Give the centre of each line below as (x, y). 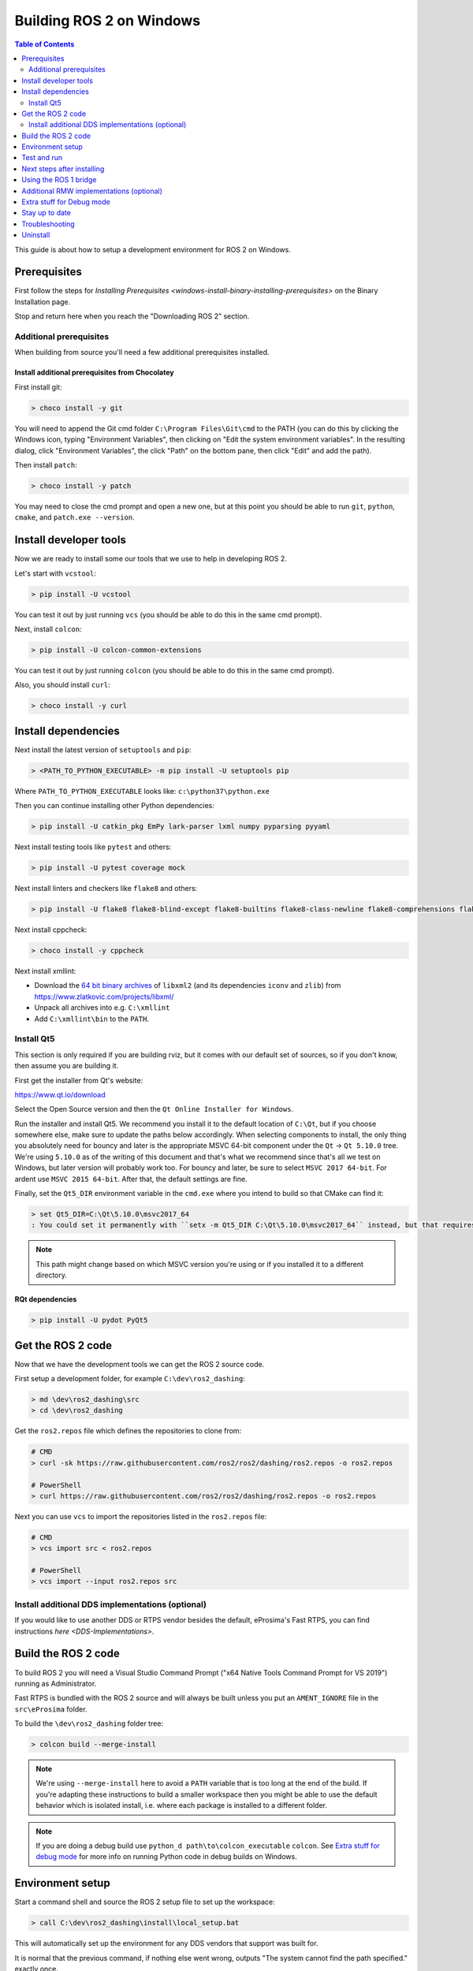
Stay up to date (46, 213)
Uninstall (36, 235)
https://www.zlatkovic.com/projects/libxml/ (104, 997)
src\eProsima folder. (51, 1709)
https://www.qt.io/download (60, 1094)
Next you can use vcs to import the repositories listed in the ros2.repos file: (141, 1516)
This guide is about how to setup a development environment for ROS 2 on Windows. (153, 249)
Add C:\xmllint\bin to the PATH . (92, 1019)
